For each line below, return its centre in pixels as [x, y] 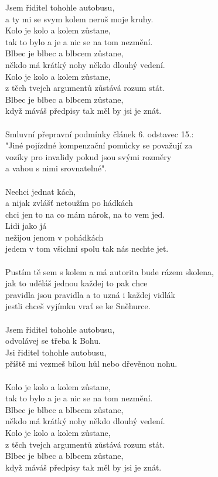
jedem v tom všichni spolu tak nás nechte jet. [87, 248]
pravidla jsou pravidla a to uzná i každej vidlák [90, 294]
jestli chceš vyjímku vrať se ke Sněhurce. [78, 306]
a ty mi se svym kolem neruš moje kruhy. [79, 18]
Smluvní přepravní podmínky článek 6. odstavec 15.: [100, 133]
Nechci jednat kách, [41, 191]
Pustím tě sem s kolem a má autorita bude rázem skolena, [110, 271]
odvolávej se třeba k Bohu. [53, 341]
